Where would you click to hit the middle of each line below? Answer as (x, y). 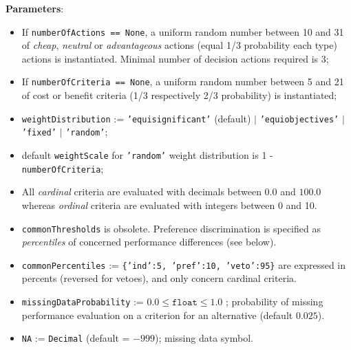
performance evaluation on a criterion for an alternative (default (157, 315)
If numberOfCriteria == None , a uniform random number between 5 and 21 (183, 81)
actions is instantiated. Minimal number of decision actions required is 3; (175, 58)
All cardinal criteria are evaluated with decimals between (141, 192)
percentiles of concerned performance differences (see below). (149, 242)
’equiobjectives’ (299, 119)
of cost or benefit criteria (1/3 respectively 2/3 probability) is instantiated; (179, 95)
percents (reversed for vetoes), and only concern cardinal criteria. (159, 278)
